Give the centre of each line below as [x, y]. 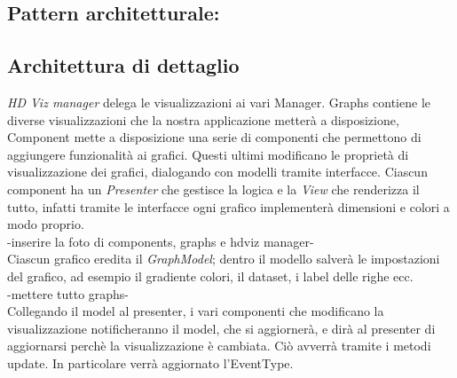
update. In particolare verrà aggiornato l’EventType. [150, 362]
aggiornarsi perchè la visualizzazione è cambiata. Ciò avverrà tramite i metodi [219, 346]
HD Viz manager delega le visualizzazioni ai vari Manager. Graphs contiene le [219, 102]
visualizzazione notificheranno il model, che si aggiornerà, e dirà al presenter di [221, 328]
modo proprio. [46, 224]
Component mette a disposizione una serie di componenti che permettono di [214, 137]
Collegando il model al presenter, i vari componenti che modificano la [196, 311]
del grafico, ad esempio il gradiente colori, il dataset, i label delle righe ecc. [210, 276]
